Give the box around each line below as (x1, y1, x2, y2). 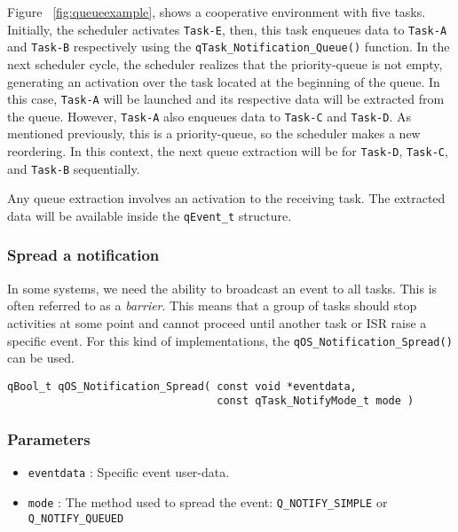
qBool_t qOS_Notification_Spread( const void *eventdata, (7, 379, 357, 393)
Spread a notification (7, 244, 160, 266)
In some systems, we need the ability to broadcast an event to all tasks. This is (7, 278, 438, 297)
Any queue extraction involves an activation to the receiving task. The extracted (7, 189, 446, 207)
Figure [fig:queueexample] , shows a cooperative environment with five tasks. (7, 3, 426, 20)
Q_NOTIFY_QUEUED (28, 512, 124, 525)
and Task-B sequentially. (7, 159, 140, 177)
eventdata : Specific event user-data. (28, 463, 230, 481)
